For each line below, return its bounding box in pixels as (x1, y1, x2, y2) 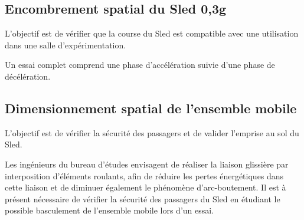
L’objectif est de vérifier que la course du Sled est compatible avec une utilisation (5, 27, 299, 40)
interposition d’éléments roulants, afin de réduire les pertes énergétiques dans (5, 169, 284, 182)
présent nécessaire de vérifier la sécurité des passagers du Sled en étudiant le (5, 192, 280, 205)
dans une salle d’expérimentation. (5, 38, 126, 51)
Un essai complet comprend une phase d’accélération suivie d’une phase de (5, 58, 275, 71)
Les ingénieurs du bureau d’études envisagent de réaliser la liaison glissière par (5, 157, 289, 170)
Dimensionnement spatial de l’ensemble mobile (5, 98, 297, 117)
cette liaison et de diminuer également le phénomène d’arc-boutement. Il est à (5, 181, 286, 193)
